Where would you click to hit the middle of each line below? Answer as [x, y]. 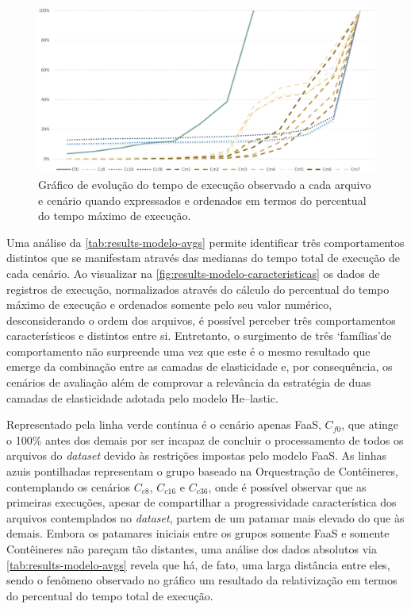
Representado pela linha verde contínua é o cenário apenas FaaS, [164, 424]
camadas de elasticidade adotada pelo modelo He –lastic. [142, 397]
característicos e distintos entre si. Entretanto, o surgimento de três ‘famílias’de [199, 335]
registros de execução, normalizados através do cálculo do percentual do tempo [198, 289]
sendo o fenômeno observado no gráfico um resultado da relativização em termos [202, 580]
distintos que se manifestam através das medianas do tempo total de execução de [203, 258]
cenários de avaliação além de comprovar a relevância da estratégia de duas [189, 382]
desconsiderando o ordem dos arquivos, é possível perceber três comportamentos [201, 320]
